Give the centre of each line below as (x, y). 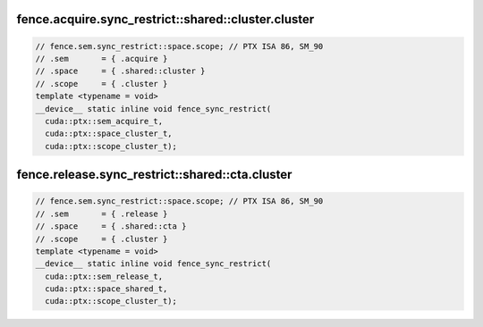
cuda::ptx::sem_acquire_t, (104, 121)
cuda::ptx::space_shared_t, (106, 289)
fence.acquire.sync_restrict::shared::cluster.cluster (165, 19)
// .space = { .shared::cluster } (120, 71)
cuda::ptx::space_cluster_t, (109, 134)
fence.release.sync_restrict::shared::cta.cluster (154, 175)
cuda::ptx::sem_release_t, (104, 276)
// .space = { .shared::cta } (111, 226)
